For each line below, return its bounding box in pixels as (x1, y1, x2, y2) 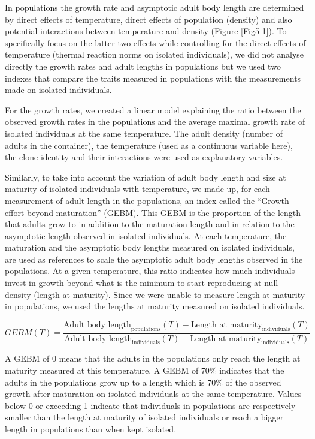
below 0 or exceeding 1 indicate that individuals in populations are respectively (5, 399, 296, 411)
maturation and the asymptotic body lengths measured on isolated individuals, (5, 241, 295, 254)
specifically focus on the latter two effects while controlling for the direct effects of (5, 36, 306, 49)
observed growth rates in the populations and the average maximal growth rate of (5, 115, 305, 128)
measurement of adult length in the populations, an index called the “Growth (5, 194, 289, 206)
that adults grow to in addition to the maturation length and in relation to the (5, 218, 295, 230)
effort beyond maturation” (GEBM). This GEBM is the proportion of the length (5, 206, 301, 218)
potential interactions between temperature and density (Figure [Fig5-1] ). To (5, 25, 287, 37)
